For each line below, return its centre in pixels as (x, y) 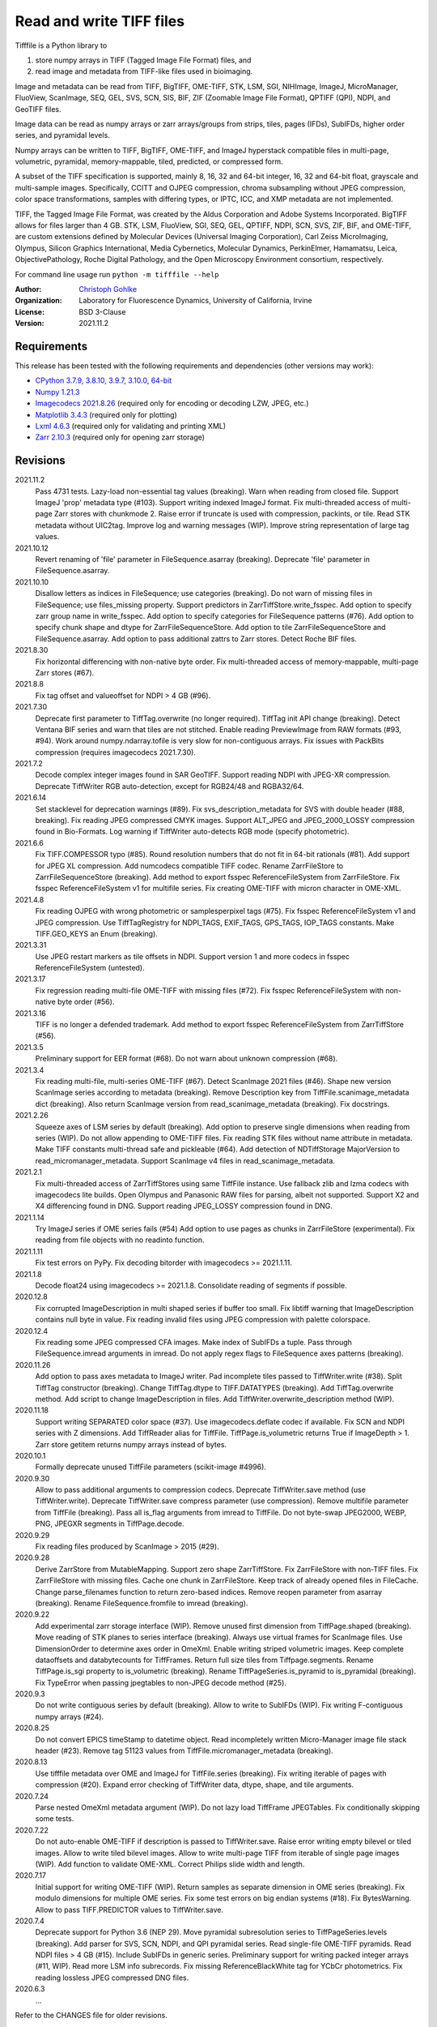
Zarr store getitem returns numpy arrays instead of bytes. (131, 1444)
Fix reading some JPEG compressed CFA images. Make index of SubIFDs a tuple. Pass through (193, 1342)
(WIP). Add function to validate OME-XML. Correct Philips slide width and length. (170, 1864)
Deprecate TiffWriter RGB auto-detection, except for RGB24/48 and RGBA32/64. (170, 786)
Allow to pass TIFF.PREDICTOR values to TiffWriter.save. (129, 1909)
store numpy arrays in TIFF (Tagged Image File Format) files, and (143, 60)
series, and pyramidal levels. (63, 135)
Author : (28, 289)
